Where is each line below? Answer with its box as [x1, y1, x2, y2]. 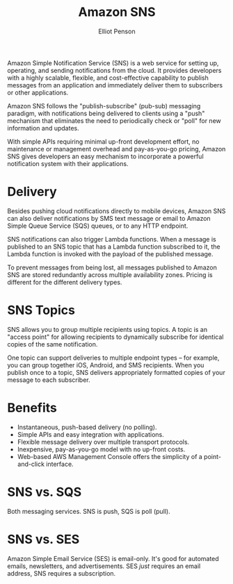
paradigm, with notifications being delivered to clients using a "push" [7, 109, 205, 117]
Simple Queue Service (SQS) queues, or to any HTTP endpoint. [7, 222, 188, 230]
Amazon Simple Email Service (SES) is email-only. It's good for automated [7, 554, 219, 562]
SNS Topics [7, 303, 75, 318]
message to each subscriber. [7, 376, 90, 384]
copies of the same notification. [7, 340, 98, 348]
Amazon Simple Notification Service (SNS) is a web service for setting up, [7, 58, 219, 67]
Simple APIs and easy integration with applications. [17, 430, 165, 438]
